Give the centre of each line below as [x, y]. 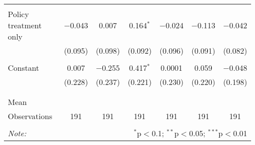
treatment [25, 25]
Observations [30, 116]
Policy [18, 14]
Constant [24, 68]
